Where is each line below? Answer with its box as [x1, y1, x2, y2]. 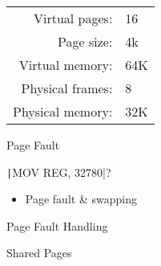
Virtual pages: [33, 9, 113, 27]
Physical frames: [21, 79, 113, 97]
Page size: [58, 32, 113, 51]
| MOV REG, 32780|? [6, 163, 111, 180]
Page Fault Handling [6, 217, 108, 234]
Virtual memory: [18, 55, 113, 74]
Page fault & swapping [25, 190, 137, 207]
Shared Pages [6, 244, 72, 261]
